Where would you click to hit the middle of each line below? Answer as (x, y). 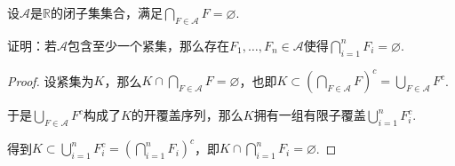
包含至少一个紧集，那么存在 (148, 45)
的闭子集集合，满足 (106, 12)
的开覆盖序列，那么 (187, 115)
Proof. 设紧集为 (51, 80)
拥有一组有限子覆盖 (310, 115)
